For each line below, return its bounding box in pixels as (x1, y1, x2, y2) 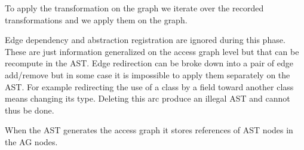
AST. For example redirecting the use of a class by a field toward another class (5, 80, 294, 93)
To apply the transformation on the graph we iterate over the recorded (5, 2, 264, 14)
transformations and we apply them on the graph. (5, 13, 188, 26)
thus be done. (5, 103, 54, 116)
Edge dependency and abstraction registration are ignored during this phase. (5, 33, 285, 46)
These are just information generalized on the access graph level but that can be (5, 45, 299, 57)
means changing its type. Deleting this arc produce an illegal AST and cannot (5, 92, 290, 105)
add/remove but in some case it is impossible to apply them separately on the (5, 68, 290, 81)
